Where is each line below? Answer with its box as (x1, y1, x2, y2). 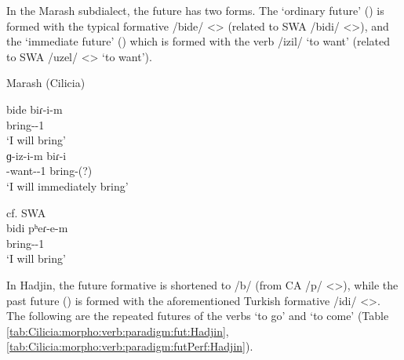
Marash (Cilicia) (6, 75, 86, 91)
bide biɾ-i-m (6, 100, 63, 117)
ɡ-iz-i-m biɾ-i (6, 147, 67, 163)
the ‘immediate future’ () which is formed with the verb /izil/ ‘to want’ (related (6, 33, 391, 49)
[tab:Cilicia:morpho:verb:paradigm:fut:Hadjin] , (6, 322, 229, 339)
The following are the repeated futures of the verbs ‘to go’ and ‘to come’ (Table (6, 307, 389, 324)
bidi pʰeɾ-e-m (6, 220, 68, 236)
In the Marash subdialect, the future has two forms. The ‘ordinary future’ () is (6, 2, 384, 18)
